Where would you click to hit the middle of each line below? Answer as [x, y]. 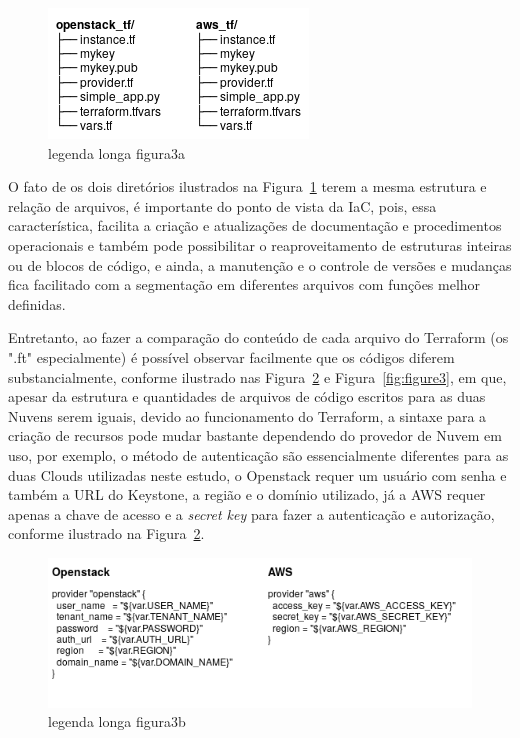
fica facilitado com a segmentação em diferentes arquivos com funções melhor [244, 284]
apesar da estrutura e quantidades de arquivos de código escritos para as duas [247, 396]
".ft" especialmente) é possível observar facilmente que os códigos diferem [231, 356]
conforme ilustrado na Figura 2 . [106, 533]
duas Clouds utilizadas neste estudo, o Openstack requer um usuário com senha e [257, 474]
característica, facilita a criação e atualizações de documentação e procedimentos [255, 225]
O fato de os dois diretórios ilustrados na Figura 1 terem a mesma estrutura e [247, 186]
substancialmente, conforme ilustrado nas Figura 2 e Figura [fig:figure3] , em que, [257, 376]
